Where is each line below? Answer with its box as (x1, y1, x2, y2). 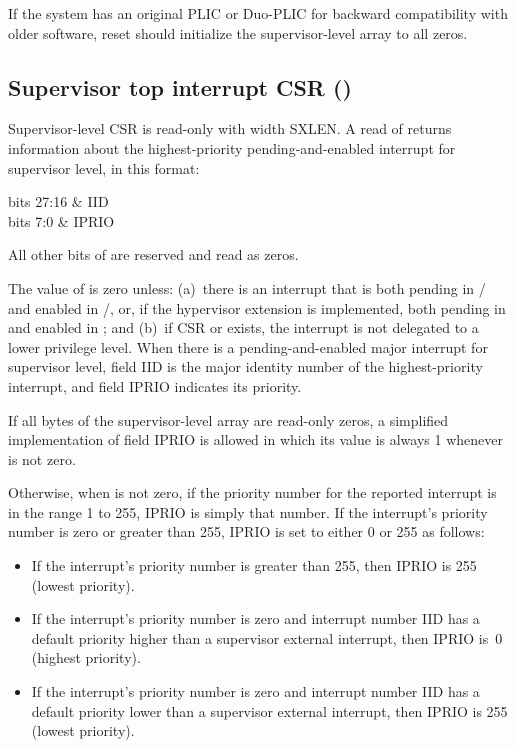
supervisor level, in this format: (8, 157, 200, 178)
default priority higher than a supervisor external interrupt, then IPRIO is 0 (31, 627, 503, 648)
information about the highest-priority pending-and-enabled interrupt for (8, 137, 456, 158)
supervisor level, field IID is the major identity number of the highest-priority (8, 356, 483, 377)
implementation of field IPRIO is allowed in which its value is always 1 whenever (8, 429, 503, 450)
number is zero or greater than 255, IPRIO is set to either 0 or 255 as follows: (8, 521, 485, 542)
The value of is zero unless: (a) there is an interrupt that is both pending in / (8, 277, 486, 298)
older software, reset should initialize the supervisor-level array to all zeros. (8, 22, 468, 43)
